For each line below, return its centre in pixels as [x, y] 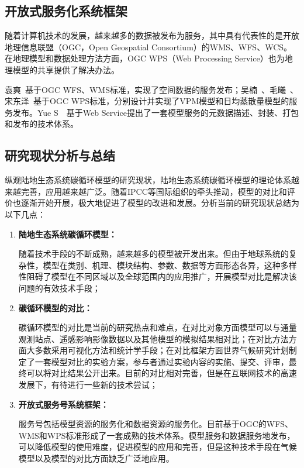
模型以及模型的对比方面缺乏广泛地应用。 [96, 458]
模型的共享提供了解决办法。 [66, 69]
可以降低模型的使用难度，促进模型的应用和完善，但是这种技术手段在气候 [158, 447]
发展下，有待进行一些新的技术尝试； [88, 385]
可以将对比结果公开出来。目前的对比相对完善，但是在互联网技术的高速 [162, 373]
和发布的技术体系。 [42, 124]
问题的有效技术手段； [59, 288]
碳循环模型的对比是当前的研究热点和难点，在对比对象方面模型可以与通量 [158, 327]
